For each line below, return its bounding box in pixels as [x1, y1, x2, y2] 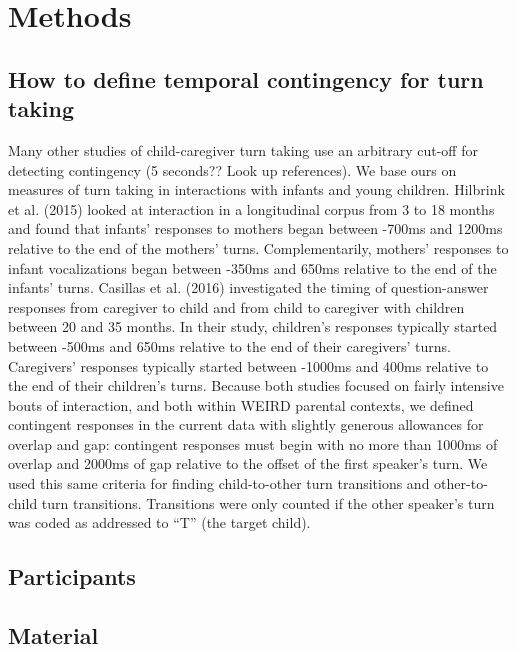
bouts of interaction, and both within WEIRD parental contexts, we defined [8, 394, 474, 415]
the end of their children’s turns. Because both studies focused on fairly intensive [8, 375, 504, 396]
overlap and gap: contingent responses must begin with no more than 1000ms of [8, 433, 498, 454]
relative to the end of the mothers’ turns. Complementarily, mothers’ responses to [8, 237, 509, 258]
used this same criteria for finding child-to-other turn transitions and [8, 473, 430, 494]
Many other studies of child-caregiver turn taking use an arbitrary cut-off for [8, 139, 478, 160]
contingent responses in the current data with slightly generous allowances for [8, 414, 484, 435]
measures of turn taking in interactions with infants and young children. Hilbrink [8, 179, 505, 200]
